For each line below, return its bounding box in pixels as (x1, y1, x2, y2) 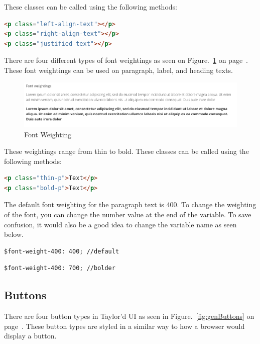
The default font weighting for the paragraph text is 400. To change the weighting (4, 199, 256, 210)
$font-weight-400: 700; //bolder (4, 265, 115, 272)
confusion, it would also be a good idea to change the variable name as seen (4, 219, 237, 229)
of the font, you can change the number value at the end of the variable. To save (4, 209, 251, 220)
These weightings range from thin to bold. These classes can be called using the (4, 146, 249, 156)
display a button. (4, 330, 57, 341)
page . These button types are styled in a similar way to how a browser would (4, 320, 245, 331)
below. (4, 229, 24, 239)
